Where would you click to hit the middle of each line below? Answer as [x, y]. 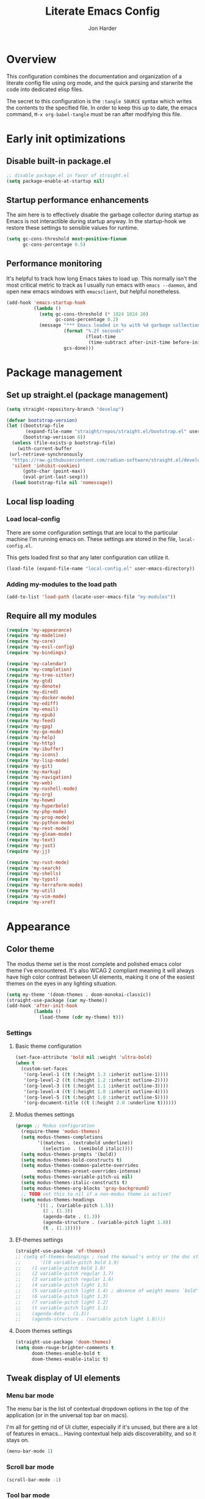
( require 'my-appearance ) [39, 630]
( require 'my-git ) [30, 766]
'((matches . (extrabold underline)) [85, 1143]
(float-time [100, 337]
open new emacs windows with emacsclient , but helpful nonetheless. [94, 291]
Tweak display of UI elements [63, 1378]
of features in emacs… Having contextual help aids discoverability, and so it [101, 1434]
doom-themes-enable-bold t [66, 1354]
